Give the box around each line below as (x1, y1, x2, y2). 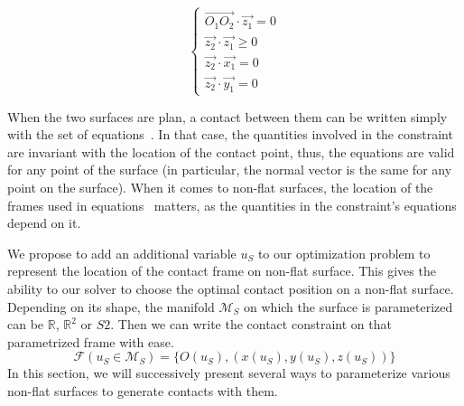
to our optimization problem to (257, 243, 431, 262)
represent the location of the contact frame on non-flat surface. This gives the (7, 261, 436, 280)
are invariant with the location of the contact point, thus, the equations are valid (7, 142, 455, 161)
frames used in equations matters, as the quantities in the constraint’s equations (7, 195, 457, 214)
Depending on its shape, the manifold (7, 297, 215, 316)
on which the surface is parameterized (244, 297, 453, 316)
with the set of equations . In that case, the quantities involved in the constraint (7, 125, 453, 144)
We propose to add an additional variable (7, 243, 237, 262)
